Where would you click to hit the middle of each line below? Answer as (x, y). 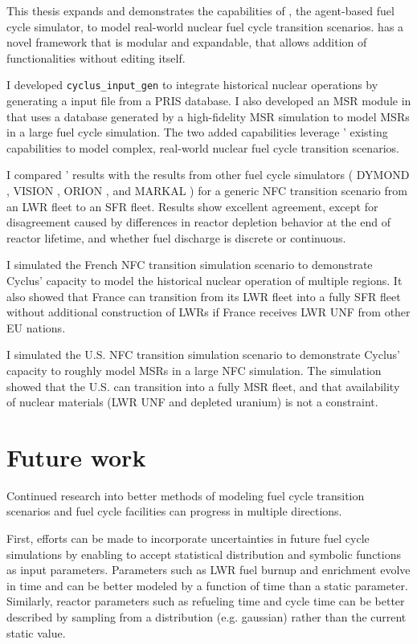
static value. (36, 632)
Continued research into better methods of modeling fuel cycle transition (186, 495)
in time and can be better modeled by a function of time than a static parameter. (207, 585)
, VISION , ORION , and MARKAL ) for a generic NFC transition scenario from (207, 190)
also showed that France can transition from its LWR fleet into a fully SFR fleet (204, 296)
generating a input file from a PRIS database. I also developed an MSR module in (209, 101)
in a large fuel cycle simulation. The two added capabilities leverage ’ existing (197, 132)
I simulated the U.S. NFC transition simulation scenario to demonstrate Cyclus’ (203, 355)
